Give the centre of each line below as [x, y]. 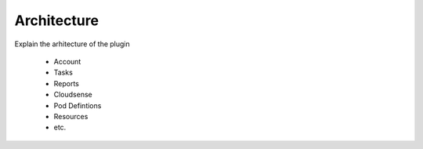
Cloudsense [73, 95]
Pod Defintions [78, 105]
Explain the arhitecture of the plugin [72, 44]
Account [67, 61]
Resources [71, 116]
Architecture [57, 20]
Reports [67, 83]
